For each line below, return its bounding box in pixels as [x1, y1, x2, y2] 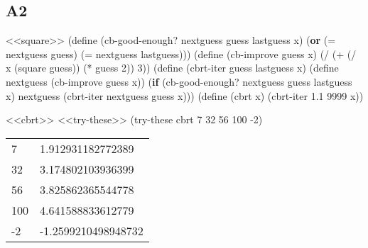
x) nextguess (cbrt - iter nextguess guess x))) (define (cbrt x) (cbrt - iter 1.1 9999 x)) [6, 88, 364, 103]
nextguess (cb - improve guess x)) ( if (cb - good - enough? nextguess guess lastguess [6, 74, 352, 89]
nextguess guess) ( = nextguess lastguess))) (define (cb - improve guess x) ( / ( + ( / [6, 46, 357, 61]
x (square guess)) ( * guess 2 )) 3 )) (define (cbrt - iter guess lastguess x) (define [6, 60, 339, 75]
